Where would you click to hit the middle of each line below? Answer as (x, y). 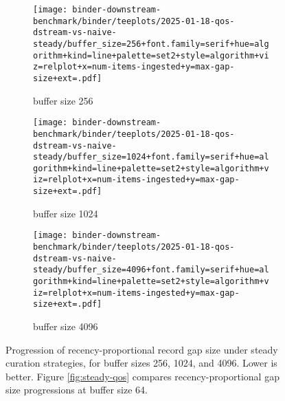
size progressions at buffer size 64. (77, 390)
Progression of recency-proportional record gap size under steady (142, 349)
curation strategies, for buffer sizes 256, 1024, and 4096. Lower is (141, 363)
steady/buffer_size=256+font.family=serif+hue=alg (151, 44)
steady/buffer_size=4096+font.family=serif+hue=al (151, 270)
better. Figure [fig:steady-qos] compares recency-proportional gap (142, 376)
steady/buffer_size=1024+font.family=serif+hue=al (151, 157)
